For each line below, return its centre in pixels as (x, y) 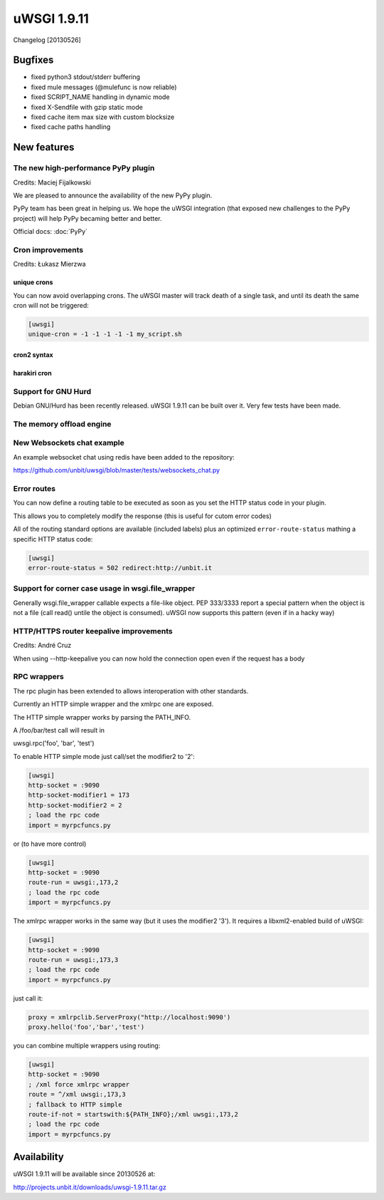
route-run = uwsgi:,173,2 (73, 883)
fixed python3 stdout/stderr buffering (86, 77)
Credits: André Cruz (42, 646)
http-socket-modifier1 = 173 (79, 795)
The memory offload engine (62, 424)
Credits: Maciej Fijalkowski (52, 182)
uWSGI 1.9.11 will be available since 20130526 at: (84, 1174)
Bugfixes (33, 60)
